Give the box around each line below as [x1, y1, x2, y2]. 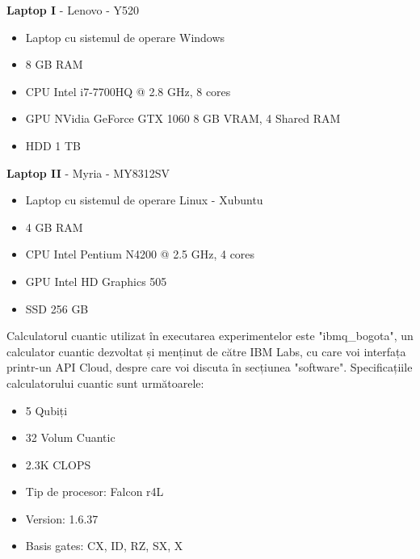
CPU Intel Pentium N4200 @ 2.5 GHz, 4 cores [25, 246, 255, 263]
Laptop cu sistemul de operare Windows [25, 28, 225, 45]
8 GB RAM [25, 56, 83, 73]
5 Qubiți [25, 401, 68, 418]
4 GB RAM [25, 218, 83, 235]
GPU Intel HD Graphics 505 [25, 272, 167, 289]
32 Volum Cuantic [25, 429, 115, 446]
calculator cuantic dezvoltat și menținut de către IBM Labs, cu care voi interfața [6, 343, 406, 359]
